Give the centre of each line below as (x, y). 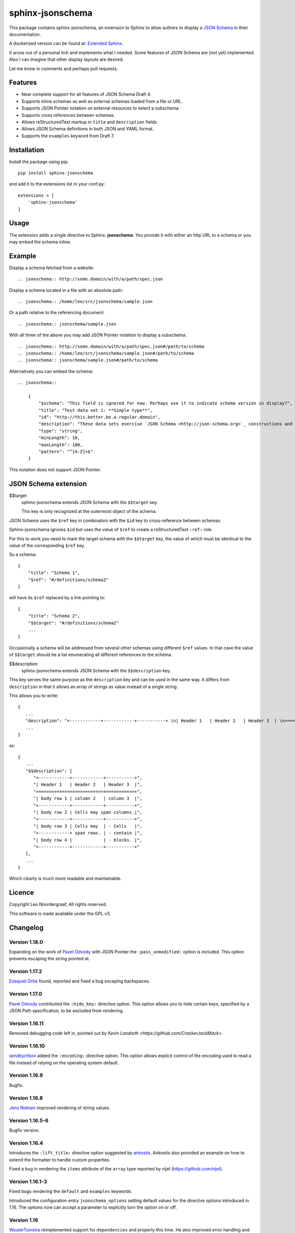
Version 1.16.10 (27, 1046)
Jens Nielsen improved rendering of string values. (60, 1108)
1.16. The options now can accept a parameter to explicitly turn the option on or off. (93, 1207)
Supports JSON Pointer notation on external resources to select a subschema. (101, 108)
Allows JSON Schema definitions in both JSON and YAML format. (88, 129)
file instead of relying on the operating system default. (64, 1062)
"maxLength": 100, (61, 445)
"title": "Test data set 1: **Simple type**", (96, 410)
